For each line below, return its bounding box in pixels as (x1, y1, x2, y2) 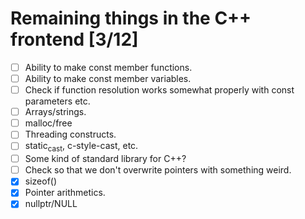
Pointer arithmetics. (24, 187, 106, 199)
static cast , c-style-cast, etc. (24, 140, 139, 154)
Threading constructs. (24, 128, 117, 141)
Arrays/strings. (24, 106, 87, 118)
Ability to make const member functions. (24, 61, 193, 73)
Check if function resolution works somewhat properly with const (24, 84, 295, 96)
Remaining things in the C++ (10, 7, 252, 30)
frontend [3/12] (10, 28, 139, 51)
